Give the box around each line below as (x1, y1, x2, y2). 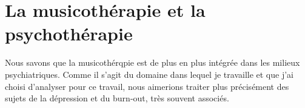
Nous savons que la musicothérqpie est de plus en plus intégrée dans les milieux (5, 56, 300, 69)
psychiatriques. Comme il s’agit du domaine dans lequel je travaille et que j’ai (5, 68, 293, 80)
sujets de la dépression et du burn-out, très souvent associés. (5, 92, 229, 104)
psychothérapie (5, 21, 133, 46)
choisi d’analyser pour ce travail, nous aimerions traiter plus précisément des (5, 80, 289, 92)
